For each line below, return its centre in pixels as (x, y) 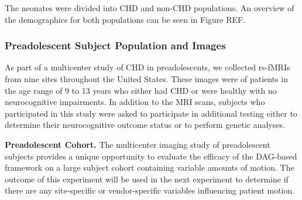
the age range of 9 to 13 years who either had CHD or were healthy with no (141, 90)
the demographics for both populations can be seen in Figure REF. (125, 19)
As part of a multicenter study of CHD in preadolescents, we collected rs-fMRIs (147, 67)
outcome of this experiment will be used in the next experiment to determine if (147, 179)
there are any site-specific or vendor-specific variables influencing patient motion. (150, 190)
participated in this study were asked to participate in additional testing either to (151, 113)
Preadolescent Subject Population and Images (115, 45)
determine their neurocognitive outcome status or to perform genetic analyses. (145, 125)
